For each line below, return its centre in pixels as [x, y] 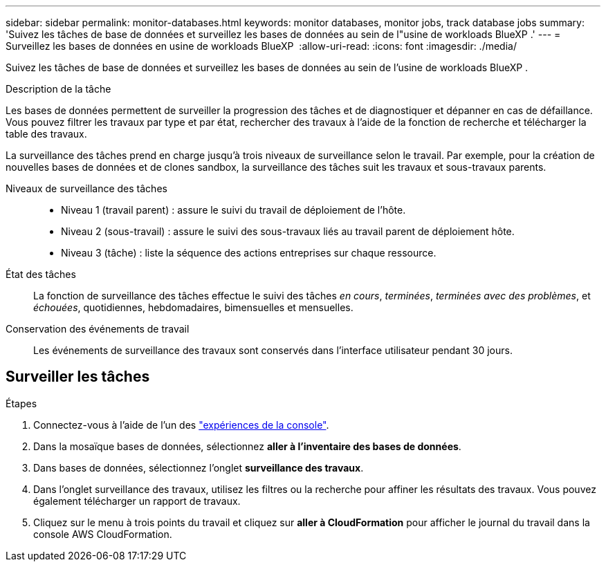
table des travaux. [46, 134]
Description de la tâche [58, 89]
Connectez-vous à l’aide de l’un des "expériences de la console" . [181, 425]
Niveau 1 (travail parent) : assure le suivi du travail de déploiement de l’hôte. [233, 210]
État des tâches [41, 274]
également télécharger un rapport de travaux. [137, 501]
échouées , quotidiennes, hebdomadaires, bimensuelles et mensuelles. [193, 307]
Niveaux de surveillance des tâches [86, 188]
